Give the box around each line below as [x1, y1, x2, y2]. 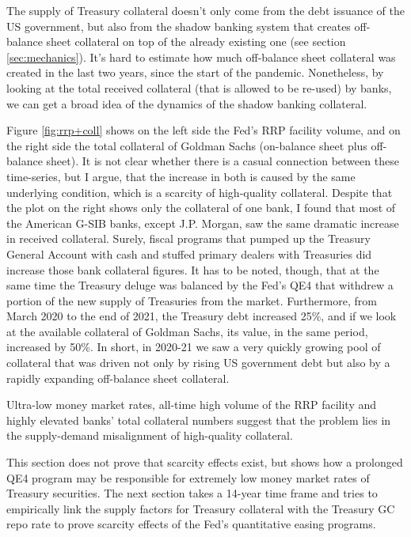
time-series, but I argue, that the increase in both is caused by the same [6, 168, 356, 184]
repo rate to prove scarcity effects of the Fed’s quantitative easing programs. [6, 516, 376, 532]
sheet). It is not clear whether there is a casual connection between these [46, 153, 399, 169]
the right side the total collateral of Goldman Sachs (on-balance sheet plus [6, 137, 367, 153]
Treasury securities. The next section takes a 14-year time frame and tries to [6, 485, 378, 501]
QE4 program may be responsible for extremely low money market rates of [6, 469, 370, 486]
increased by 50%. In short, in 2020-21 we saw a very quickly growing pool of [6, 338, 381, 355]
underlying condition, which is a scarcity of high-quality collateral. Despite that [6, 183, 393, 200]
